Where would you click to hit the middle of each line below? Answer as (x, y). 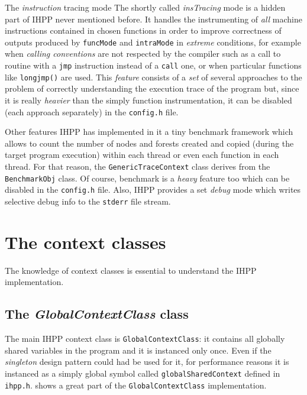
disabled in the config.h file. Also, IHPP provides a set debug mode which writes (153, 190)
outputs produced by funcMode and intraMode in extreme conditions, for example (153, 42)
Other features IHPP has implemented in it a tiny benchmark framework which (149, 132)
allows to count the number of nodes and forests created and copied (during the (149, 143)
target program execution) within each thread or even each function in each (142, 155)
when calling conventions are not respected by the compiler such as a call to (143, 54)
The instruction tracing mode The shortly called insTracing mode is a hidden (145, 7)
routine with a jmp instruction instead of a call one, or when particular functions (153, 65)
